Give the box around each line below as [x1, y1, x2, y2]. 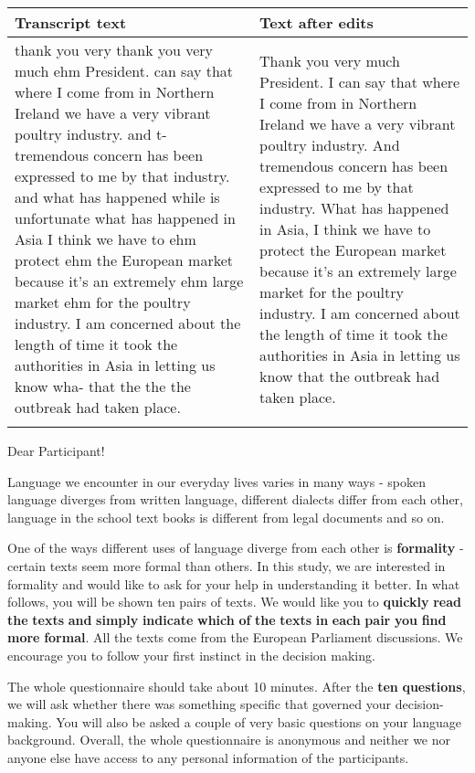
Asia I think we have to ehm [15, 228, 196, 249]
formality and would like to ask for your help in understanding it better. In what [7, 574, 460, 593]
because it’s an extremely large [259, 259, 457, 281]
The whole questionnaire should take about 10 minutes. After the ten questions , [7, 676, 466, 695]
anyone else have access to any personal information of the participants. [7, 747, 409, 767]
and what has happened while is [15, 186, 220, 207]
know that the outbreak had [259, 365, 440, 386]
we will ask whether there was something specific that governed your [7, 694, 392, 714]
